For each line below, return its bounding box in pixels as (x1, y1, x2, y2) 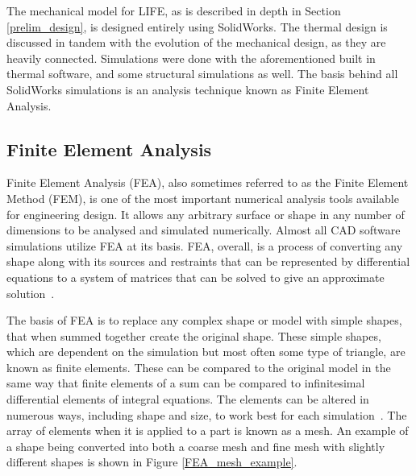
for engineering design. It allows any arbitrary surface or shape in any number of (6, 205, 405, 222)
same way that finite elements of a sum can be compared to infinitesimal (6, 375, 365, 391)
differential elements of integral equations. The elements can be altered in (6, 391, 369, 408)
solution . (6, 284, 55, 301)
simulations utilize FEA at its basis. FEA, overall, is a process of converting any (6, 237, 403, 254)
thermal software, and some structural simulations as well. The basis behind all (6, 65, 398, 82)
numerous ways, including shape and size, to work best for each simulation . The (6, 406, 407, 423)
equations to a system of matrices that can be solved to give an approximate (6, 268, 385, 285)
